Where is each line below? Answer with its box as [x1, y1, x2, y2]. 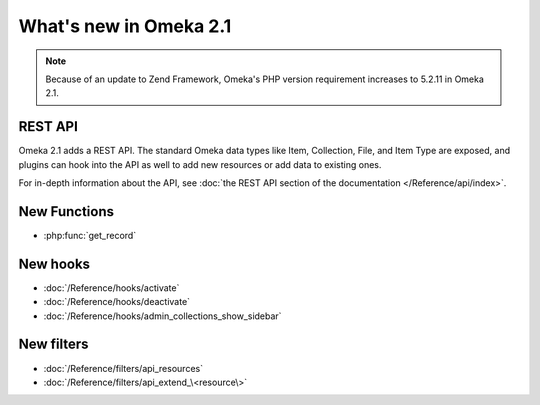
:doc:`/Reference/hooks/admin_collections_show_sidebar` [43, 310, 282, 322]
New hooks [18, 255, 90, 272]
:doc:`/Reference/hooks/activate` [43, 281, 180, 294]
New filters [18, 336, 89, 353]
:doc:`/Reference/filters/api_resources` [43, 362, 204, 374]
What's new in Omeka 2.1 [18, 15, 232, 37]
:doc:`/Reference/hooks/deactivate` [43, 296, 190, 308]
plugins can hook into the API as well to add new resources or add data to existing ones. [18, 158, 382, 170]
